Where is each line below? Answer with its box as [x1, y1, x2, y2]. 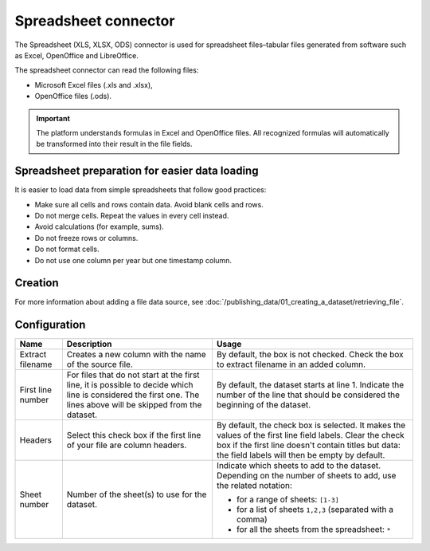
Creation [14, 276, 59, 290]
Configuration [14, 318, 86, 332]
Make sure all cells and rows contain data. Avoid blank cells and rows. [34, 199, 264, 209]
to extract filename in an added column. [216, 359, 366, 370]
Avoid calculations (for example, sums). [34, 222, 165, 231]
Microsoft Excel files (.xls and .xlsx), [34, 80, 153, 89]
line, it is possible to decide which [66, 380, 194, 391]
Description [66, 339, 112, 350]
